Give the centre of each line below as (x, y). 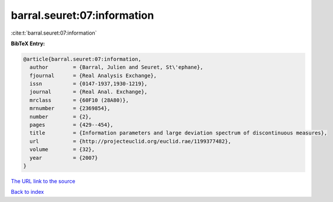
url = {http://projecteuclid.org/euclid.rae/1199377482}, (131, 141)
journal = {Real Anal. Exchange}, (89, 92)
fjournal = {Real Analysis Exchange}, (93, 75)
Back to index (27, 192)
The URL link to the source (43, 181)
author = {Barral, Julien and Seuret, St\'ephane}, (116, 67)
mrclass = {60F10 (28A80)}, (79, 100)
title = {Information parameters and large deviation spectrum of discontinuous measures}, (179, 133)
